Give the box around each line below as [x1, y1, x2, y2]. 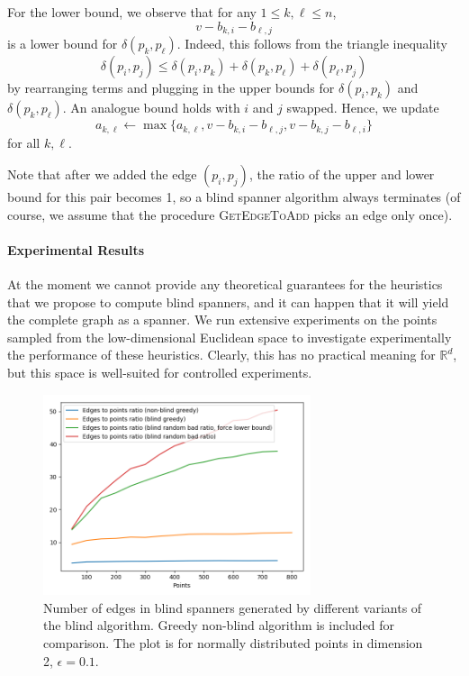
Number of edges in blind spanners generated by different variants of [43, 598, 422, 617]
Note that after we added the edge [7, 165, 197, 184]
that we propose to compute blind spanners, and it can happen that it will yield [7, 292, 449, 311]
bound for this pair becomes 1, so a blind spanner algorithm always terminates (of [7, 187, 461, 206]
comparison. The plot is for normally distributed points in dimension [43, 634, 423, 653]
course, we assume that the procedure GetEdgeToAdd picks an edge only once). [7, 205, 453, 224]
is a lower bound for [7, 34, 118, 53]
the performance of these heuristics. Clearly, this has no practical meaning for [7, 345, 436, 364]
